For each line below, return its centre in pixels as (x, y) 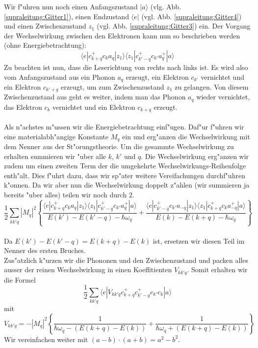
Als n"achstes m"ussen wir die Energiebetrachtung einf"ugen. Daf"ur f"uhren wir (124, 126)
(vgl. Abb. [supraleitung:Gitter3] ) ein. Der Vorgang (174, 26)
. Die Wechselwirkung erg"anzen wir (195, 156)
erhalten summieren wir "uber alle (55, 156)
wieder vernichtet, (223, 97)
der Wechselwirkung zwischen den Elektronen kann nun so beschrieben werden (122, 35)
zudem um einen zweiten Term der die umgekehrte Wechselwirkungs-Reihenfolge (125, 166)
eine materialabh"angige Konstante (56, 136)
